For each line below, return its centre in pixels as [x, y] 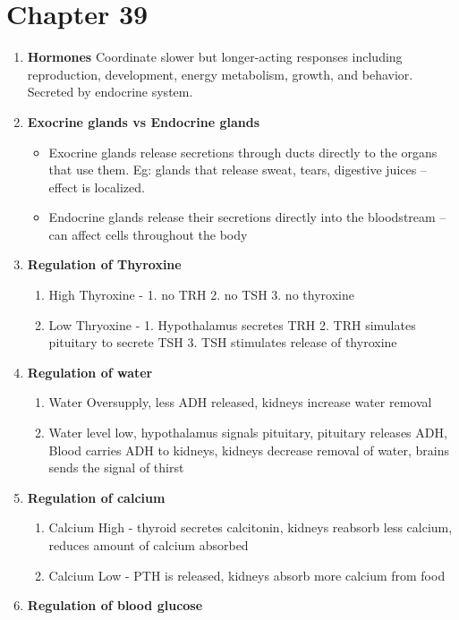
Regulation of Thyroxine [104, 264]
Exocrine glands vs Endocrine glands [143, 121]
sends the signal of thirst [116, 467]
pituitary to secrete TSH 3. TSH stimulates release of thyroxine [223, 342]
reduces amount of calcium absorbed [149, 545]
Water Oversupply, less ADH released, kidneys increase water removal [240, 402]
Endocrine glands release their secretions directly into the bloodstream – [247, 217]
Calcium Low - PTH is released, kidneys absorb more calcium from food [247, 575]
